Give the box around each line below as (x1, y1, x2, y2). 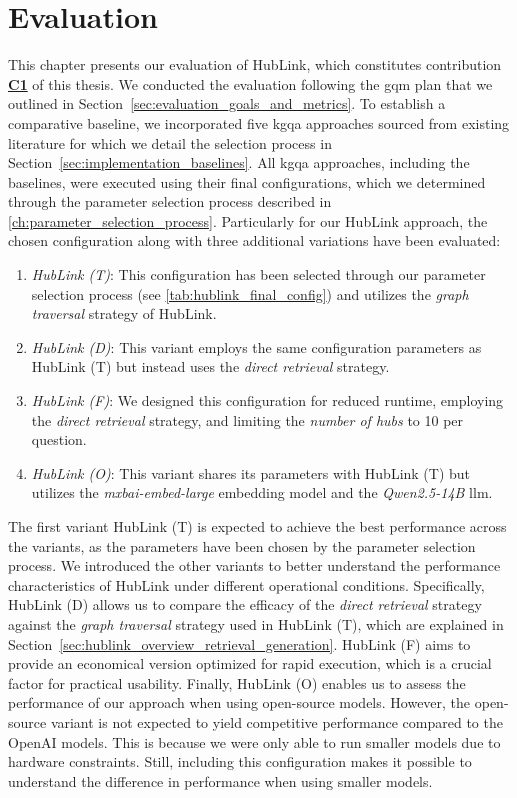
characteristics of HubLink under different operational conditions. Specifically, (8, 574, 485, 595)
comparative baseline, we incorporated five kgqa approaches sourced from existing (8, 112, 510, 133)
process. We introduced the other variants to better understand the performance (8, 555, 501, 576)
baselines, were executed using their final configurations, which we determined (8, 171, 486, 192)
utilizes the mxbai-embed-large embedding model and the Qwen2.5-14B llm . (31, 482, 493, 503)
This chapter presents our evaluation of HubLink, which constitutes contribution (8, 54, 502, 75)
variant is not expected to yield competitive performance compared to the (50, 711, 503, 732)
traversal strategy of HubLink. (31, 303, 217, 324)
